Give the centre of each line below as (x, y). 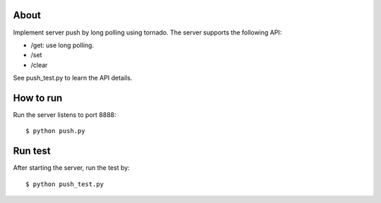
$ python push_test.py (65, 184)
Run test (32, 151)
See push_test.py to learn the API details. (73, 78)
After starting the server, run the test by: (71, 168)
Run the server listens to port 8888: (65, 115)
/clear (39, 65)
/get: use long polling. (62, 45)
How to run (38, 98)
